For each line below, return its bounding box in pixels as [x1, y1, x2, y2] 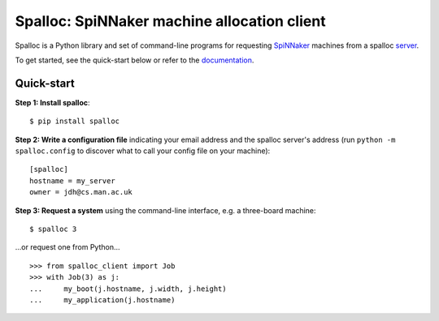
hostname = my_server [29, 176, 115, 186]
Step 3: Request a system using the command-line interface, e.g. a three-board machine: [15, 205, 316, 215]
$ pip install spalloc [29, 117, 120, 126]
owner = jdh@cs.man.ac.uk [29, 187, 133, 197]
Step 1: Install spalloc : [15, 97, 90, 107]
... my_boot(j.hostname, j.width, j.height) [29, 284, 227, 293]
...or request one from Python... [15, 242, 121, 252]
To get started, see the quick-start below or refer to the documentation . [15, 55, 254, 65]
